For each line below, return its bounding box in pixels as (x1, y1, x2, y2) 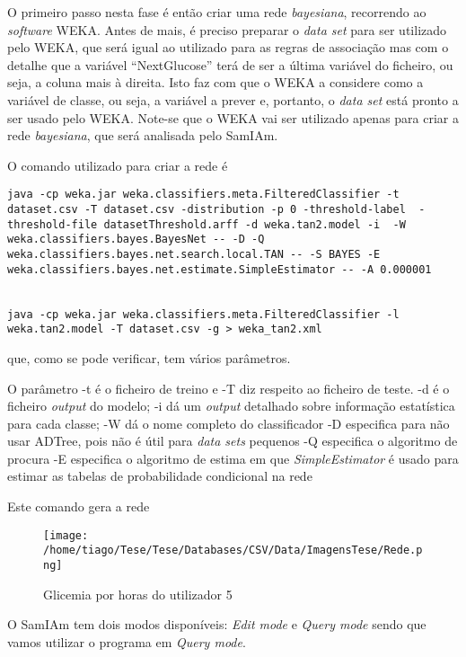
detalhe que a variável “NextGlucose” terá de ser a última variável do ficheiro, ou (7, 55, 453, 74)
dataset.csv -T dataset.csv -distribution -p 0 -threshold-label (7, 203, 406, 216)
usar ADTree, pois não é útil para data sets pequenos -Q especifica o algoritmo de (7, 431, 458, 450)
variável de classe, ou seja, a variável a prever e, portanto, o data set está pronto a (7, 90, 459, 109)
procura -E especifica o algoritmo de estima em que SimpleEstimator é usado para (7, 448, 459, 467)
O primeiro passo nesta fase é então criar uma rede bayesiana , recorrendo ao (7, 3, 426, 21)
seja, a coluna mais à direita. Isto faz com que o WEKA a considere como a (7, 73, 424, 92)
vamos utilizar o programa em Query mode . (7, 632, 246, 651)
